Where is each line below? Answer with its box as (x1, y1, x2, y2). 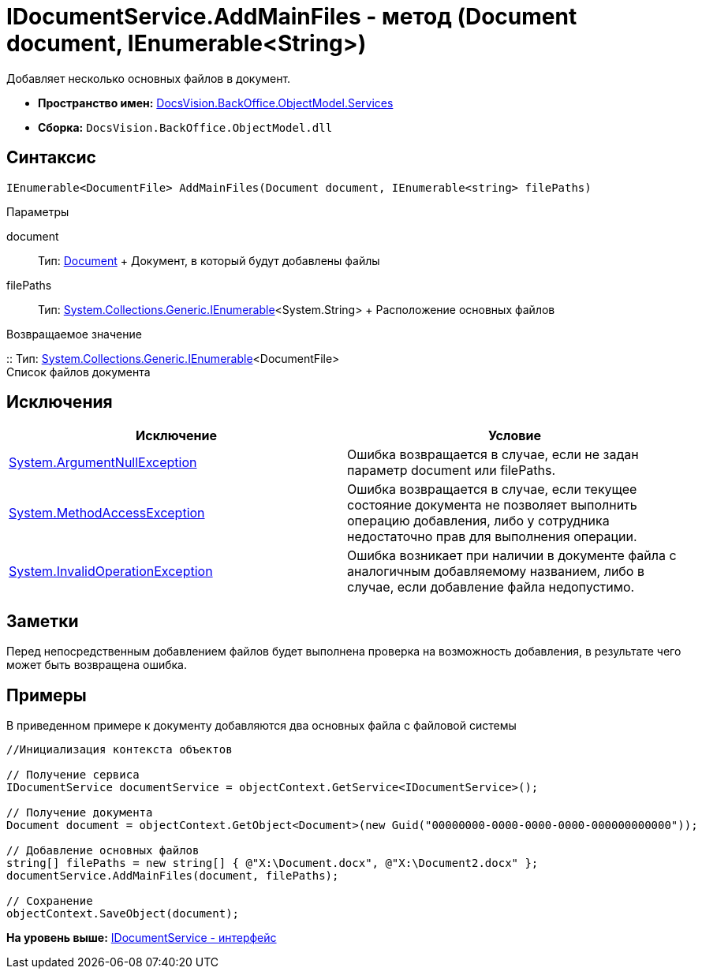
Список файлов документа (6, 364, 151, 379)
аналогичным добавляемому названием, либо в (347, 563, 644, 580)
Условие (488, 428, 541, 444)
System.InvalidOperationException (9, 563, 213, 580)
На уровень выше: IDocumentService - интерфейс (6, 931, 277, 945)
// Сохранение (6, 895, 93, 908)
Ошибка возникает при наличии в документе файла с (347, 547, 677, 564)
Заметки (6, 611, 79, 631)
